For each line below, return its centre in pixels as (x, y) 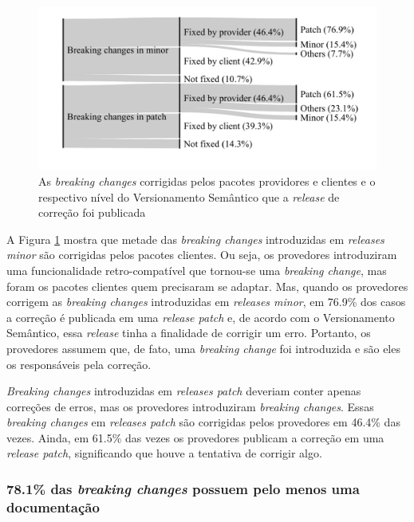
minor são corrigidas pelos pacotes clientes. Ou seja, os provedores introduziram (202, 255)
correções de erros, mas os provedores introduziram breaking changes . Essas (190, 406)
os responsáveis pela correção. (79, 364)
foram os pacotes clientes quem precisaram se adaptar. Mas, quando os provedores (207, 286)
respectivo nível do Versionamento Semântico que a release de (189, 196)
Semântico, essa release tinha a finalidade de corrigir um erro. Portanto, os (189, 333)
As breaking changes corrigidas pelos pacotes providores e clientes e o (207, 181)
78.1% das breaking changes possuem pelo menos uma (183, 488)
